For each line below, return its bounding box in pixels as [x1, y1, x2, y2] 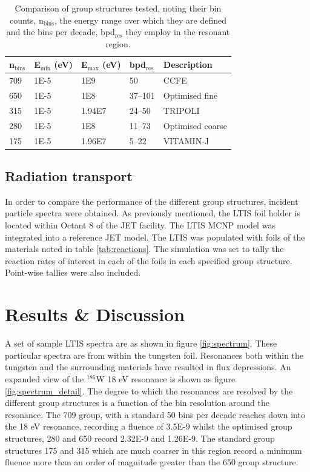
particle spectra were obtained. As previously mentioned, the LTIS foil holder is [5, 207, 300, 219]
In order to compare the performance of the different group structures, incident [5, 194, 298, 207]
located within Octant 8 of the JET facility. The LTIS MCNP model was [5, 219, 275, 231]
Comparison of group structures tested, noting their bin [15, 2, 222, 14]
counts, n [9, 13, 44, 26]
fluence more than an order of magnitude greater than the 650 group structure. [5, 456, 298, 468]
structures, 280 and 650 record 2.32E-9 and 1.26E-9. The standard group [5, 431, 275, 444]
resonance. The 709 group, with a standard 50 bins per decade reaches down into [5, 408, 305, 420]
